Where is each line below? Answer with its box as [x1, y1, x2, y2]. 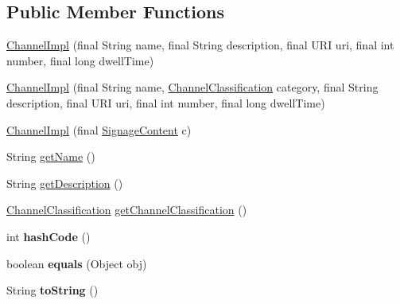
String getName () [6, 148, 95, 165]
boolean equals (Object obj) [6, 255, 147, 271]
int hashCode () [6, 228, 91, 244]
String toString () [6, 282, 99, 298]
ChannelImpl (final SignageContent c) [6, 121, 192, 138]
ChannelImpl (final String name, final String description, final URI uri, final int [6, 37, 394, 53]
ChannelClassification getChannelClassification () [6, 201, 247, 218]
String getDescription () [6, 174, 123, 191]
